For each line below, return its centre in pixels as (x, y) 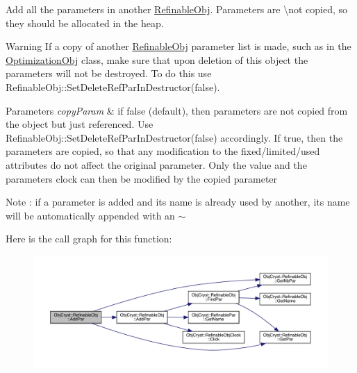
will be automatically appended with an (90, 215)
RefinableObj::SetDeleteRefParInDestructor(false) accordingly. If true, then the (174, 137)
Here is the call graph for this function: (89, 239)
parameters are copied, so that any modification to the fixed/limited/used (163, 151)
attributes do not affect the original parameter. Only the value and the (156, 164)
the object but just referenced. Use (80, 124)
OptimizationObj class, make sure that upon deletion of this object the (157, 59)
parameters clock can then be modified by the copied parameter (142, 178)
